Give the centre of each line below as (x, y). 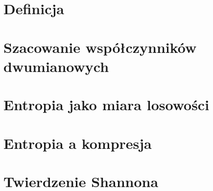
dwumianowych (56, 66)
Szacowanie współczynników (100, 47)
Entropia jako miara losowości (106, 105)
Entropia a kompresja (78, 143)
